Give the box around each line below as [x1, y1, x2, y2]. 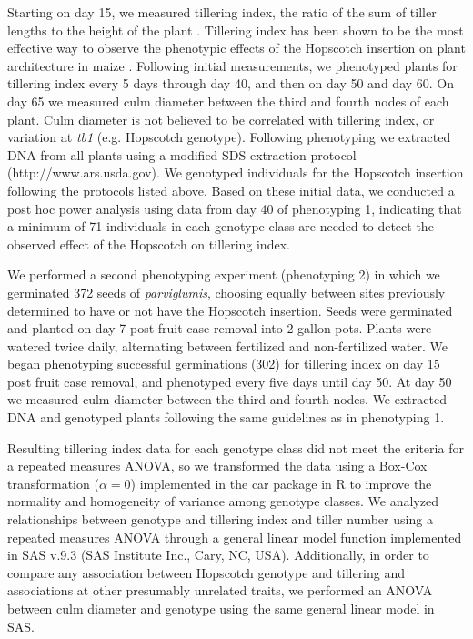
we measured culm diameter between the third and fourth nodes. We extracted [7, 390, 447, 409]
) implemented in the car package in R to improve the [130, 473, 432, 492]
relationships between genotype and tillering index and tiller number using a [7, 510, 433, 529]
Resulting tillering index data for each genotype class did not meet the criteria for [7, 438, 464, 457]
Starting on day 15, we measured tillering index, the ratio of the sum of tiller [7, 3, 437, 21]
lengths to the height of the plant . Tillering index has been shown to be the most [7, 20, 464, 39]
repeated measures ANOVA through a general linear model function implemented [7, 527, 462, 546]
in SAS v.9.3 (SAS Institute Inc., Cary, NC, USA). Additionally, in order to [7, 545, 429, 564]
